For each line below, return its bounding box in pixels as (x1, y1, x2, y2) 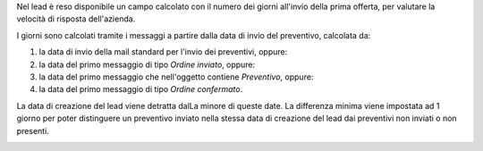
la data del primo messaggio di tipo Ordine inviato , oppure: (38, 59, 256, 70)
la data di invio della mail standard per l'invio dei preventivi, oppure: (38, 46, 288, 57)
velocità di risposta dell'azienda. (16, 13, 136, 24)
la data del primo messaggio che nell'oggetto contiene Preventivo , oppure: (38, 71, 314, 82)
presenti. (16, 125, 49, 136)
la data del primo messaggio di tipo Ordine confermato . (38, 84, 243, 95)
